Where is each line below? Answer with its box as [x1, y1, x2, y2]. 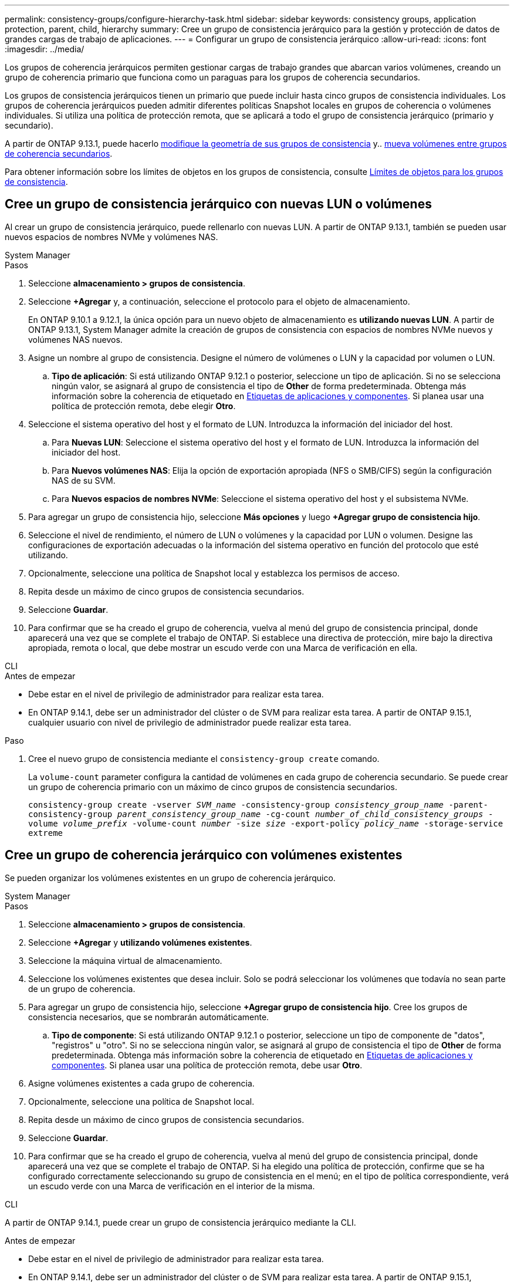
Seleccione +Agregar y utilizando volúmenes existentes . [28, 937, 252, 947]
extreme [28, 828, 63, 838]
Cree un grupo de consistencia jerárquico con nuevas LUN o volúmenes [5, 197, 432, 212]
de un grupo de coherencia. [28, 983, 136, 994]
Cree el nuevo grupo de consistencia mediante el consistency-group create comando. [28, 753, 380, 764]
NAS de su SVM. [52, 475, 116, 485]
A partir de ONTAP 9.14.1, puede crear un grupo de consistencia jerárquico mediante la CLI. [5, 1217, 356, 1227]
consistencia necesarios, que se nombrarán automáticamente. [28, 1011, 269, 1022]
